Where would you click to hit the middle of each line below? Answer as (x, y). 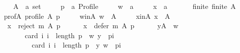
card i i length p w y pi (69, 35)
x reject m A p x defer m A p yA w (93, 26)
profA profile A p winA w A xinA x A (87, 16)
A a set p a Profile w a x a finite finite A (124, 6)
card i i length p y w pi (76, 45)
